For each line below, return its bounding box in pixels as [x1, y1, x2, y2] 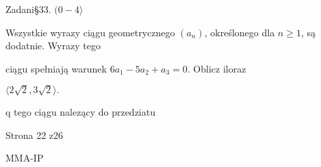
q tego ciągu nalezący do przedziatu [5, 105, 155, 119]
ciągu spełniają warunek [5, 61, 107, 75]
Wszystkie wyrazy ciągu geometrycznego [5, 25, 175, 39]
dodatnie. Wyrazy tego [5, 38, 101, 53]
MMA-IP [5, 151, 44, 165]
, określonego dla [204, 25, 275, 39]
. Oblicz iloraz [187, 61, 246, 75]
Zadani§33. [5, 2, 51, 16]
